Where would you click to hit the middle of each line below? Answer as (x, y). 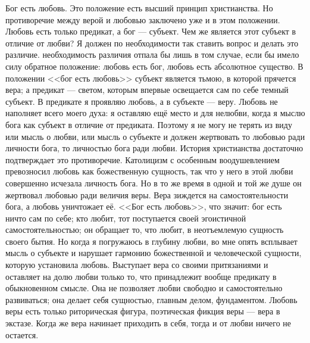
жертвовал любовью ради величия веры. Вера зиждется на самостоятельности (147, 194)
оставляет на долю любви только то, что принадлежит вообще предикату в (141, 276)
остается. (22, 334)
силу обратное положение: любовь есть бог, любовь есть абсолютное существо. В (154, 66)
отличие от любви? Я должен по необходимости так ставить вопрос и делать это (152, 43)
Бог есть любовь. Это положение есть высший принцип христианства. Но (139, 8)
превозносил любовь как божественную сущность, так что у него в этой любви (149, 171)
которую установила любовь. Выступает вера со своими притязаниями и (137, 265)
